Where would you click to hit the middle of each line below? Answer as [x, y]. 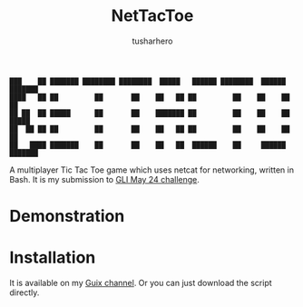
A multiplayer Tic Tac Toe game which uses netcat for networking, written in [152, 170]
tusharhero [152, 41]
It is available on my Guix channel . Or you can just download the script [141, 283]
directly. [24, 292]
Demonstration [67, 217]
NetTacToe [152, 16]
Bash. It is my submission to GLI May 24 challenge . [104, 179]
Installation [53, 257]
